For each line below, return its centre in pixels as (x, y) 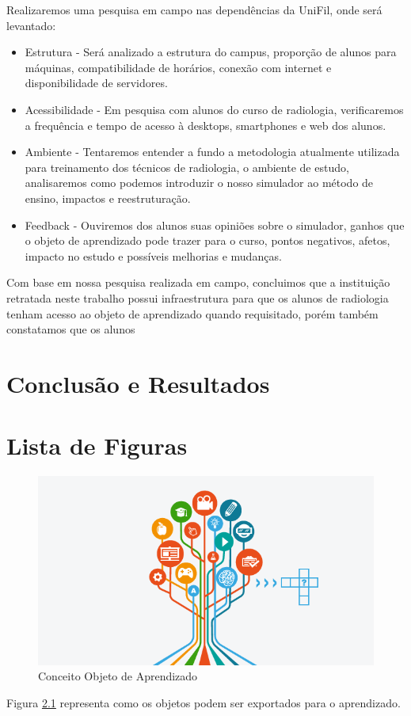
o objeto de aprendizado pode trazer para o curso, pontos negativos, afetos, (207, 240)
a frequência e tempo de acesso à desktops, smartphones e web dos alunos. (205, 125)
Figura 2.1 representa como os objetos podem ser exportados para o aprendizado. (204, 702)
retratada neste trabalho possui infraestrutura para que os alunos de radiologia (198, 297)
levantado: (31, 25)
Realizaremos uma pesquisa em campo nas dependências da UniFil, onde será (194, 10)
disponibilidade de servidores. (96, 83)
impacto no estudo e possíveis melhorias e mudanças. (153, 255)
